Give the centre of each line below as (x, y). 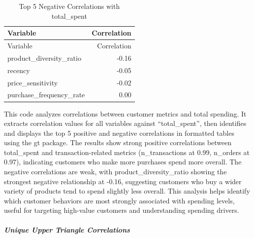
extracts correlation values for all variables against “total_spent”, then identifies (125, 123)
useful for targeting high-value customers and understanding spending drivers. (122, 210)
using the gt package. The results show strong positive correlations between (118, 142)
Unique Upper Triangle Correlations (67, 229)
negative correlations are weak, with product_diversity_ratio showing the (115, 172)
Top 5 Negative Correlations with (69, 6)
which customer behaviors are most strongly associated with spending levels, (119, 200)
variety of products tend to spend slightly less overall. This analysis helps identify (127, 191)
